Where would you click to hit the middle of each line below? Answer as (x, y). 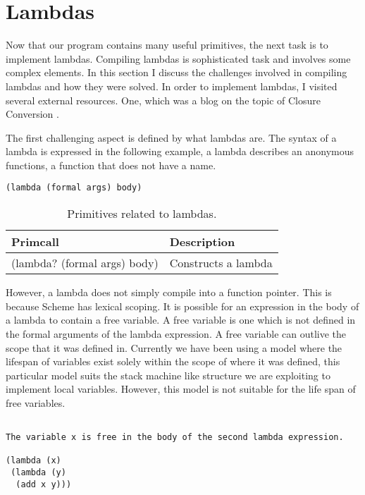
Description (202, 242)
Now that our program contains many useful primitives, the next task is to (167, 45)
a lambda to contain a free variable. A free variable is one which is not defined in (181, 320)
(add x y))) (44, 484)
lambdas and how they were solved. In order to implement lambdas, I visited (172, 86)
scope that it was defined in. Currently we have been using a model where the (174, 347)
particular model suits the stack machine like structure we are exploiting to (168, 375)
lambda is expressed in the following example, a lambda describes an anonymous (180, 151)
